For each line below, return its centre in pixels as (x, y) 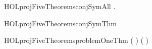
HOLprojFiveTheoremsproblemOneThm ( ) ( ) (77, 40)
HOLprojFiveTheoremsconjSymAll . (60, 6)
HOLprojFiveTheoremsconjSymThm (61, 23)
